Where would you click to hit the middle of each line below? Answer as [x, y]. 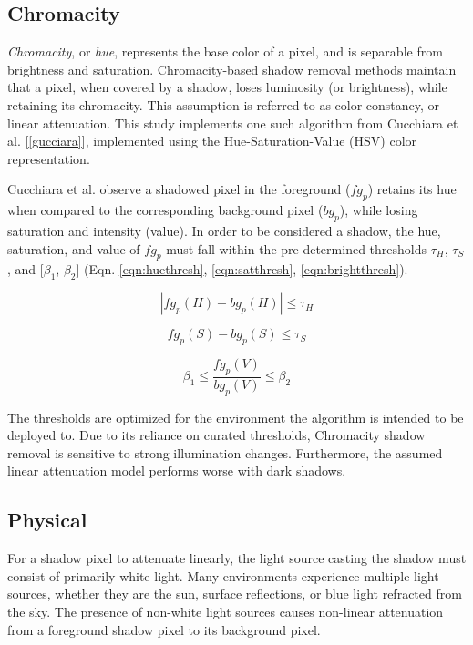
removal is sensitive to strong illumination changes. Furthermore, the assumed [225, 452]
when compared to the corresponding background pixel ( [165, 210]
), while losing [379, 210]
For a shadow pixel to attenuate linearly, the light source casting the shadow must [237, 558]
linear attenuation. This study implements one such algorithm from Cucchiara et [233, 123]
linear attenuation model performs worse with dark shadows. [177, 471]
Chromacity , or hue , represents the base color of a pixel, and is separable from [225, 51]
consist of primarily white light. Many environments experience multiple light [223, 575]
